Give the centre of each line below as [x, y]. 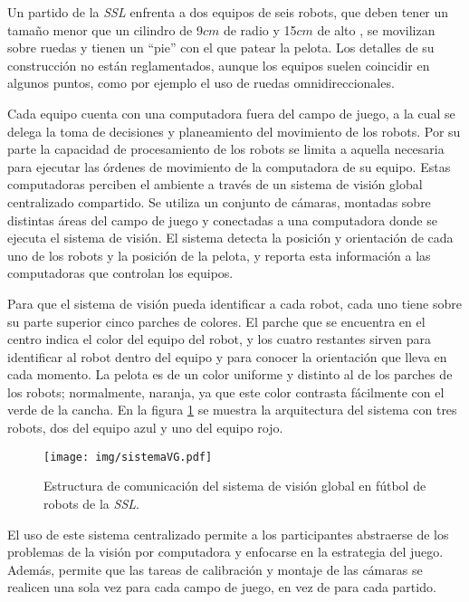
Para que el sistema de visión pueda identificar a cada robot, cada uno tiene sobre [234, 303]
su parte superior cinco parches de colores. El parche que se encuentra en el [216, 321]
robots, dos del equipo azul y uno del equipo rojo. [145, 428]
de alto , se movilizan [376, 29]
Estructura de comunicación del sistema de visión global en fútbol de [235, 486]
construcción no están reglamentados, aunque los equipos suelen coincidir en [219, 65]
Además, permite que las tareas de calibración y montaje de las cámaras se [215, 569]
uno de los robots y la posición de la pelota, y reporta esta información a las [219, 255]
